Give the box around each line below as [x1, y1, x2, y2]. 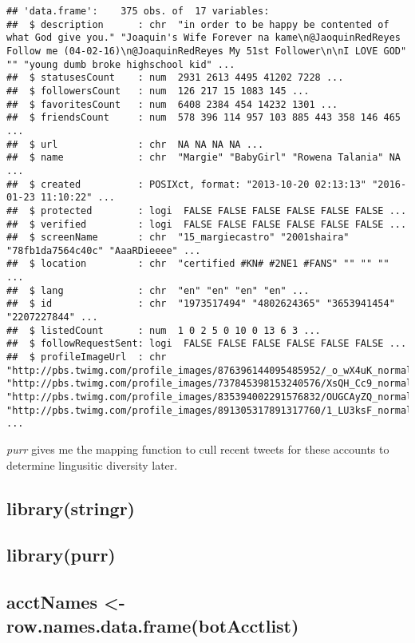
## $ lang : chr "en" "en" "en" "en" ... [6, 284, 310, 296]
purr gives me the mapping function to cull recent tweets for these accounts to [6, 441, 389, 457]
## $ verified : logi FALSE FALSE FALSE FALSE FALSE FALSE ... [6, 218, 407, 230]
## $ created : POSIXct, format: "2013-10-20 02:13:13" [6, 178, 367, 190]
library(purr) [6, 542, 116, 567]
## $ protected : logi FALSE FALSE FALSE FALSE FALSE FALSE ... [6, 204, 407, 216]
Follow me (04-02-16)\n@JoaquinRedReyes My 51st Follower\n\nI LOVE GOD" [6, 45, 407, 57]
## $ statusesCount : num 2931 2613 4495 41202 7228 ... [6, 72, 344, 84]
